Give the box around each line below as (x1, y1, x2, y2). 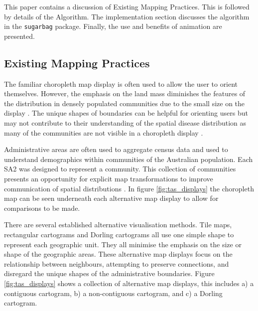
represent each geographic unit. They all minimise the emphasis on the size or (4, 239, 242, 249)
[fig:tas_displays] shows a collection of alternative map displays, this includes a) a (4, 278, 254, 288)
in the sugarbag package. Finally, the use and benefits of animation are (4, 21, 222, 31)
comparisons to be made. (4, 202, 80, 213)
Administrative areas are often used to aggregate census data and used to (4, 144, 228, 155)
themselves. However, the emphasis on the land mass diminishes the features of (4, 88, 246, 99)
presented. (4, 30, 35, 41)
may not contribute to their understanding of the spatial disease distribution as (4, 118, 246, 128)
